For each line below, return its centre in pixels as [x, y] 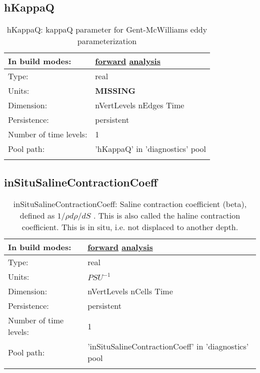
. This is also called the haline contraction [167, 216]
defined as [37, 216]
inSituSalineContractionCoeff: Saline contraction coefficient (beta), [130, 204]
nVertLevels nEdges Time [140, 105]
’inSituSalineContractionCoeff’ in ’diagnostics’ [168, 346]
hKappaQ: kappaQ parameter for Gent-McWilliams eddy [107, 30]
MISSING [115, 91]
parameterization [107, 41]
